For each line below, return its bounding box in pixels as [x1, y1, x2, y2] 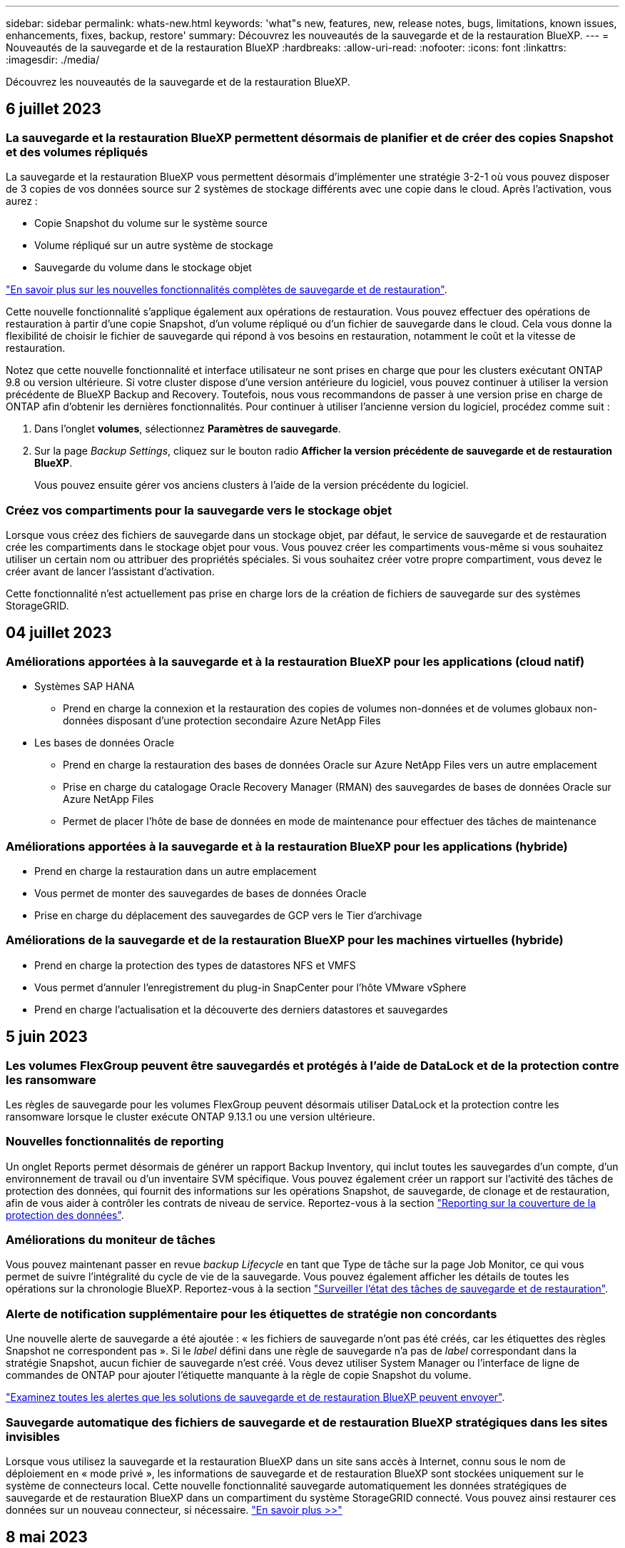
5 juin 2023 [6, 1028, 88, 1046]
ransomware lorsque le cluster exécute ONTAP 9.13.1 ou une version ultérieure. [6, 1110, 375, 1123]
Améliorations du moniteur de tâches [6, 1233, 215, 1248]
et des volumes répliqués [6, 144, 148, 159]
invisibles [6, 1429, 60, 1444]
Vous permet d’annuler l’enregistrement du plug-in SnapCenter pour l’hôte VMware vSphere [34, 981, 467, 993]
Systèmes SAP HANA [34, 680, 135, 693]
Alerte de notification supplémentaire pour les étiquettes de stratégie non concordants [6, 1306, 497, 1321]
